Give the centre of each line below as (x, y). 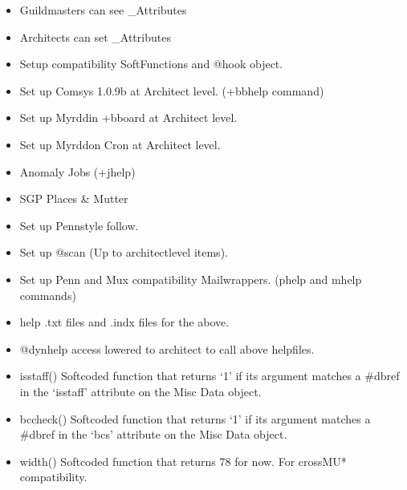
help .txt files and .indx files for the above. (124, 322)
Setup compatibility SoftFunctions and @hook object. (151, 64)
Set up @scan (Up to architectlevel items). (124, 252)
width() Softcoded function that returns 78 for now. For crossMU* (183, 461)
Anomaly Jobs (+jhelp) (77, 171)
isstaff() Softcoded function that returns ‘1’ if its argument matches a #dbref (210, 376)
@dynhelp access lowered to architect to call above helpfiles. (167, 348)
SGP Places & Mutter (74, 198)
